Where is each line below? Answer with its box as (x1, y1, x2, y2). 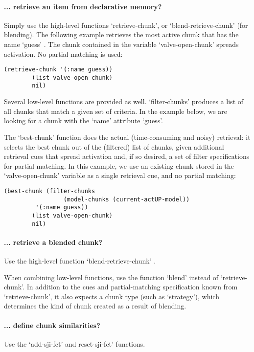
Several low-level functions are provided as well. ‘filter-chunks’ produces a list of (4, 96, 244, 107)
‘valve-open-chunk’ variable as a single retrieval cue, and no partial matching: (4, 170, 236, 180)
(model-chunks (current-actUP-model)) (63, 196, 190, 203)
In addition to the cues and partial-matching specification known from (26, 282, 238, 292)
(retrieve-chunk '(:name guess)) (4, 66, 113, 73)
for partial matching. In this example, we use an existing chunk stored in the (4, 160, 234, 171)
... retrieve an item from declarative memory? (4, 1, 162, 11)
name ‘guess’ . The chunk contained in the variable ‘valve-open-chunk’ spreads (4, 39, 239, 49)
